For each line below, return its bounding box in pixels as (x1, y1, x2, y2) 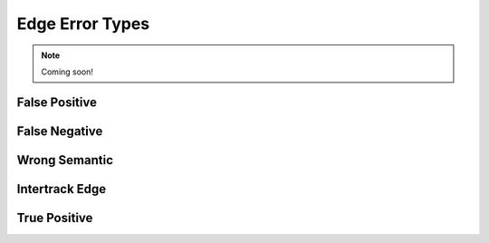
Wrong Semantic (16, 152, 113, 168)
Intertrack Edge (16, 181, 107, 197)
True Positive (16, 209, 93, 226)
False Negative (16, 123, 103, 139)
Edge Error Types (16, 14, 150, 34)
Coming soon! (41, 66, 94, 77)
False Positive (16, 94, 97, 110)
